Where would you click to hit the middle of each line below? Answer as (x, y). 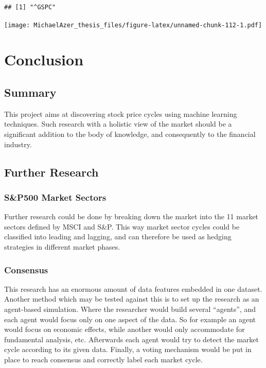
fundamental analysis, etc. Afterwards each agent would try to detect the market (132, 339)
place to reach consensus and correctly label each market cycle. (103, 359)
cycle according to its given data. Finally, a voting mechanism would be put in (128, 349)
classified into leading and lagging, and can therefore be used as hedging (118, 236)
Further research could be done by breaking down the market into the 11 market (131, 216)
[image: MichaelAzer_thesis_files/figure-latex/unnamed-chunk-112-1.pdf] (133, 25)
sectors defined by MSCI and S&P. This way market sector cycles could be (122, 226)
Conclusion (44, 59)
